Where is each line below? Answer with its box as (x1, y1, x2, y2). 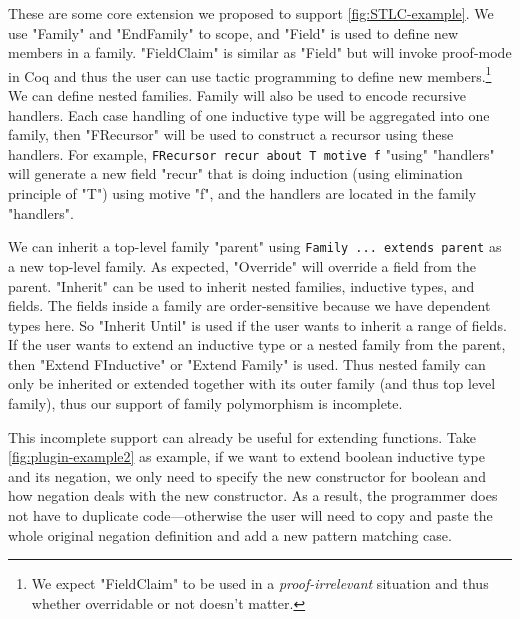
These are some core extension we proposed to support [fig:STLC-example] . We (8, 3, 494, 23)
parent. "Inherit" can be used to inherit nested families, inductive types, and (8, 275, 475, 296)
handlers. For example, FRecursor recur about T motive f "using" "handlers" (8, 143, 495, 164)
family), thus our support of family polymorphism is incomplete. (8, 393, 403, 414)
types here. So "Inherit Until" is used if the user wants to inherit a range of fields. (8, 314, 507, 335)
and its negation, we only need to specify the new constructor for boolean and (8, 465, 486, 486)
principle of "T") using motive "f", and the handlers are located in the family (8, 183, 477, 204)
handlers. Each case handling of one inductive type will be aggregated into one (8, 104, 490, 125)
